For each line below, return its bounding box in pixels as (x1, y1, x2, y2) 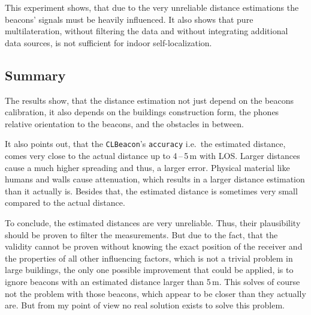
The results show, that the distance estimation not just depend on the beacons (5, 94, 294, 106)
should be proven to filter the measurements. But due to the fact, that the (5, 228, 278, 241)
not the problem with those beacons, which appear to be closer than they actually (5, 287, 306, 299)
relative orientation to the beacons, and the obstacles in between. (5, 117, 244, 130)
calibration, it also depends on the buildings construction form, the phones (5, 106, 279, 118)
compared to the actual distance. (5, 196, 125, 209)
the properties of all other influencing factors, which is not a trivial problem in (5, 251, 293, 264)
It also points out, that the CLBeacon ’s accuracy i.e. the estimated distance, (5, 137, 286, 150)
